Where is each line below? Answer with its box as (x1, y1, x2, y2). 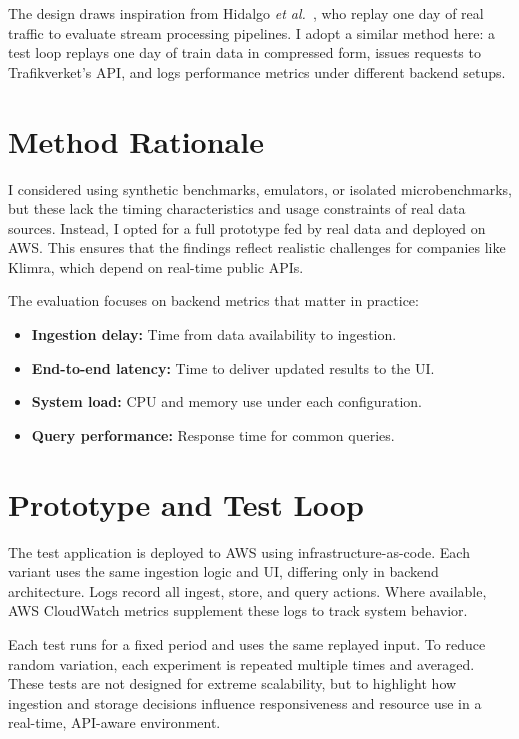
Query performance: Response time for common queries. (31, 424, 395, 445)
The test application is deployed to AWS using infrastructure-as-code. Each (8, 541, 470, 562)
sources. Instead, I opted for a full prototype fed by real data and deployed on (8, 217, 486, 238)
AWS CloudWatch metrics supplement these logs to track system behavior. (8, 600, 468, 621)
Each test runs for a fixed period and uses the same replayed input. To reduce (8, 633, 486, 654)
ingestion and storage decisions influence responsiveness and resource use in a (8, 692, 482, 713)
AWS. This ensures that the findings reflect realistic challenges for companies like (8, 237, 506, 258)
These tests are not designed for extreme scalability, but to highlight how (8, 673, 457, 694)
